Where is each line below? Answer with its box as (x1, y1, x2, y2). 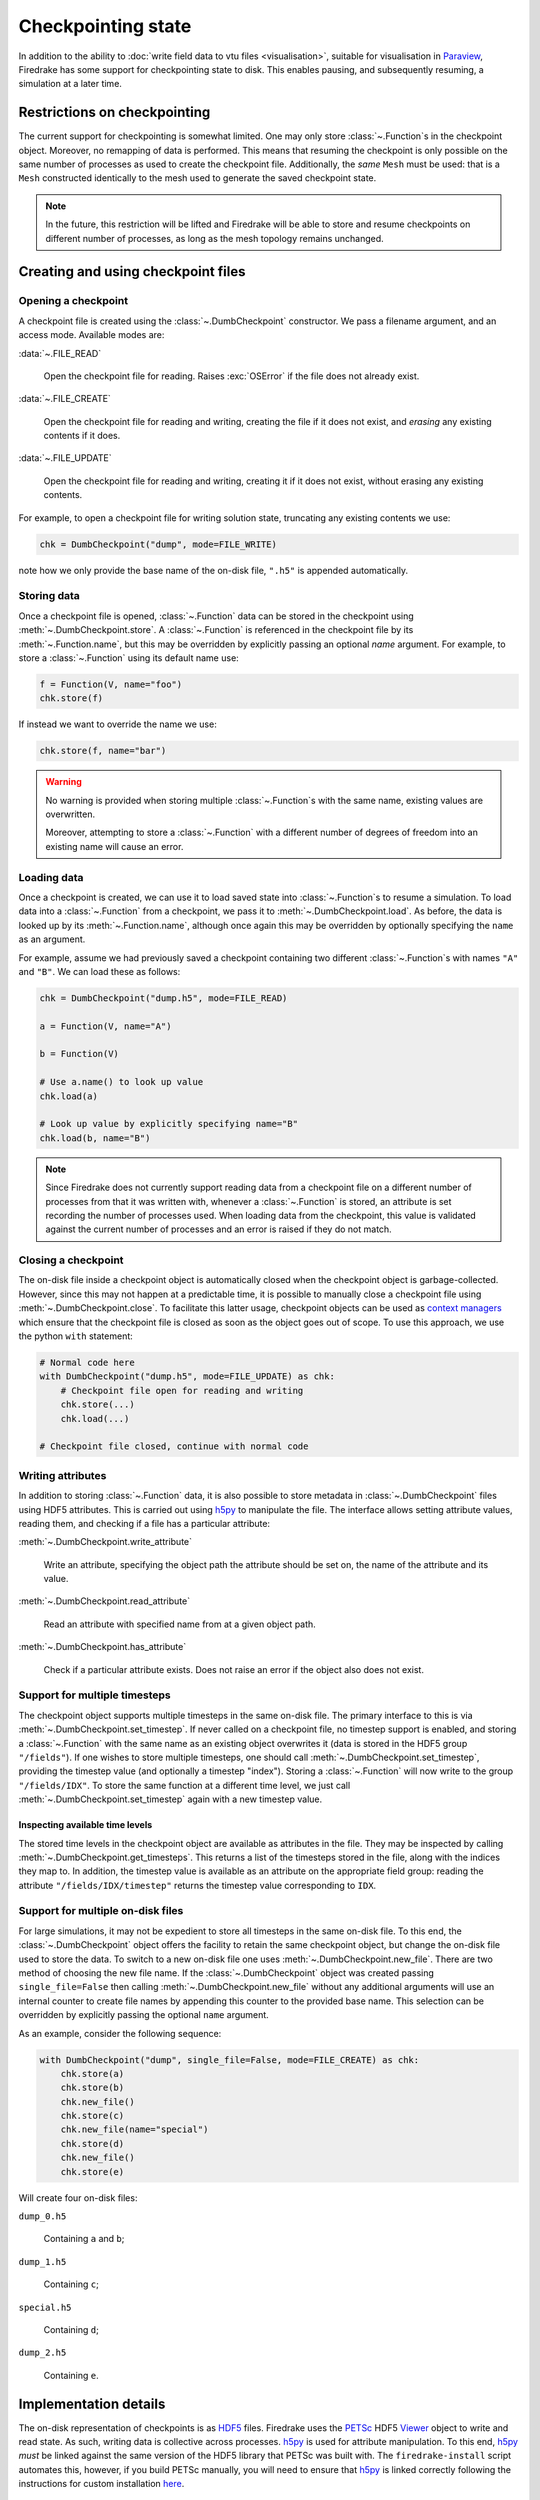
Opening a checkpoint (18, 294, 129, 308)
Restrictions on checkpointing (18, 104, 211, 121)
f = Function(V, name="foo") (39, 678, 183, 690)
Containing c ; (43, 2278, 99, 2290)
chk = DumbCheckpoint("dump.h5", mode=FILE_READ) (39, 992, 288, 1004)
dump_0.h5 (18, 2211, 67, 2222)
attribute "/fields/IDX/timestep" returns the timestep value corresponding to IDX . (18, 1879, 377, 1891)
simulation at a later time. (18, 78, 122, 90)
